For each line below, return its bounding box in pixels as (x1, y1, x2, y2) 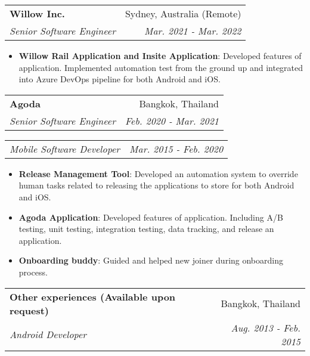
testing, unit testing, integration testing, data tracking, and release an (18, 222, 274, 235)
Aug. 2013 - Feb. (231, 320, 300, 335)
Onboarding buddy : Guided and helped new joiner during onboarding (18, 254, 283, 267)
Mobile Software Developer (10, 141, 120, 156)
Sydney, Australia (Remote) (125, 7, 241, 20)
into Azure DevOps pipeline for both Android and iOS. (18, 73, 221, 85)
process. (18, 265, 48, 278)
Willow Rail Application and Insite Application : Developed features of (18, 49, 302, 61)
